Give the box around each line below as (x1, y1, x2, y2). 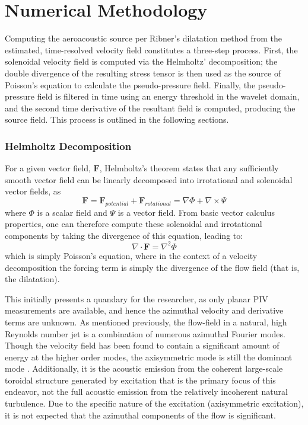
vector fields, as (5, 185, 61, 197)
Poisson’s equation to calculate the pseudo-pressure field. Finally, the (5, 78, 256, 91)
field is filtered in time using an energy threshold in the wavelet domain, (37, 90, 300, 103)
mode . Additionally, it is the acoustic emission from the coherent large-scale (5, 362, 283, 375)
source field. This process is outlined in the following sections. (5, 113, 229, 126)
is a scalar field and (37, 206, 107, 218)
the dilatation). (5, 273, 60, 285)
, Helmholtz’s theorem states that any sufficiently (99, 162, 279, 174)
